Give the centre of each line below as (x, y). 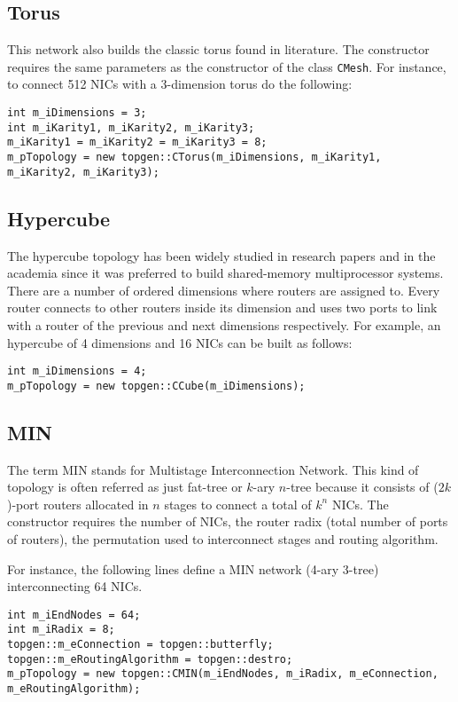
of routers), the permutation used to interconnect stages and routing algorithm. (223, 538)
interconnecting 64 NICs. (75, 586)
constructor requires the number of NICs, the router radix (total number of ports (228, 521)
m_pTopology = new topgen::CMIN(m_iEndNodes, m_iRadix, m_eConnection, (223, 674)
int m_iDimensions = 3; (77, 113)
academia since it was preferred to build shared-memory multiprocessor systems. (225, 273)
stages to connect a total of (238, 504)
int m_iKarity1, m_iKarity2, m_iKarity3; (131, 127)
